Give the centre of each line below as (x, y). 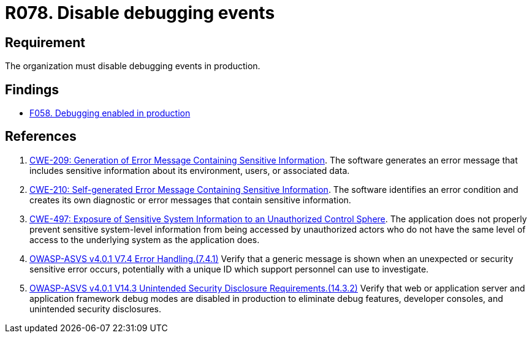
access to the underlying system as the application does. (145, 239)
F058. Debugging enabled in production (110, 113)
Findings (32, 89)
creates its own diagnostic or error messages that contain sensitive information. (190, 200)
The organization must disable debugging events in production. (133, 66)
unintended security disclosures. (96, 309)
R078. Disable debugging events (140, 13)
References (41, 137)
